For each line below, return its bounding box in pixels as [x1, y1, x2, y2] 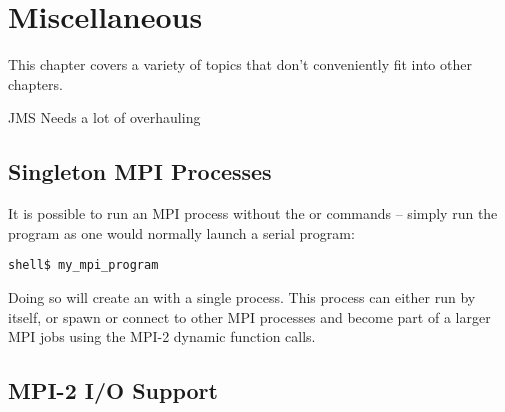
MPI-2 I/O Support [8, 375, 218, 406]
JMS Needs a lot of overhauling [8, 107, 201, 128]
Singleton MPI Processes [8, 156, 272, 187]
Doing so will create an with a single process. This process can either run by [8, 286, 476, 307]
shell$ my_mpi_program [8, 258, 159, 273]
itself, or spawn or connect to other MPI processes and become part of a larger [8, 306, 491, 327]
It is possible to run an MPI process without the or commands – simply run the [8, 203, 498, 224]
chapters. [8, 73, 63, 94]
